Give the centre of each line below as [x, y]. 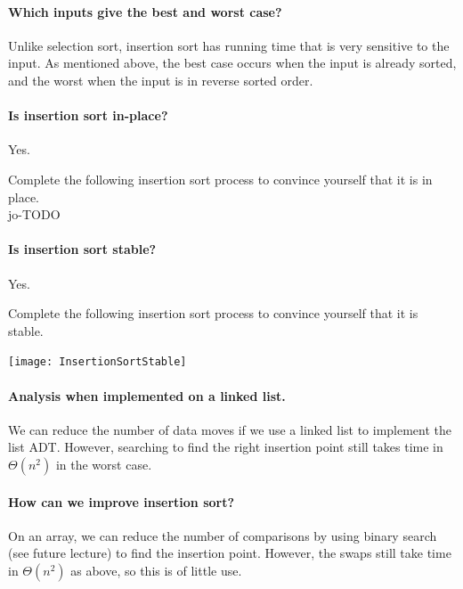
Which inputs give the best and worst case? [145, 11]
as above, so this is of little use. [156, 570]
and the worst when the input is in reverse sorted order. [161, 80]
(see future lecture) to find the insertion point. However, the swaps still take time [230, 553]
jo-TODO [34, 214]
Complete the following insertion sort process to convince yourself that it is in [220, 179]
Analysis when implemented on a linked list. [147, 395]
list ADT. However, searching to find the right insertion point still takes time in [226, 447]
